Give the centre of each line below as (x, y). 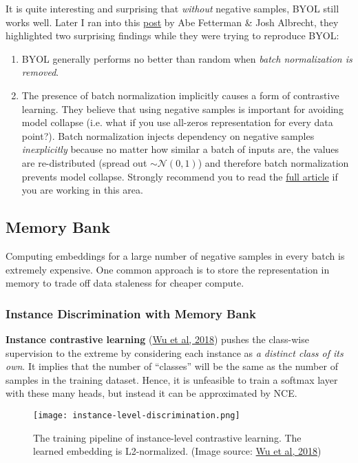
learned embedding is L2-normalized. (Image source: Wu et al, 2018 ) (177, 451)
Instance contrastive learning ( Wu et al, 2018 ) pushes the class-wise (157, 339)
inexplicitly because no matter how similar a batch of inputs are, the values (180, 149)
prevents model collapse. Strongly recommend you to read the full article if (180, 176)
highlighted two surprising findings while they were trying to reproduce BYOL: (172, 35)
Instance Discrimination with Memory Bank (131, 313)
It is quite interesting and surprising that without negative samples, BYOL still (172, 8)
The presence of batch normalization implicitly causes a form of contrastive (180, 95)
